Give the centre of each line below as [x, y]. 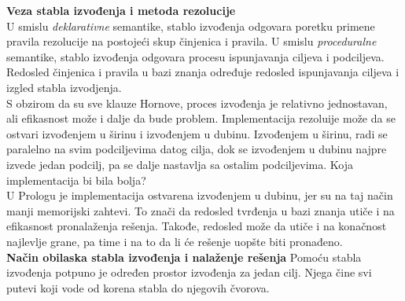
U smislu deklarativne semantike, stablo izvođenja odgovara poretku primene [191, 26]
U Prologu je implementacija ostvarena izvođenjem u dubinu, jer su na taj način [200, 195]
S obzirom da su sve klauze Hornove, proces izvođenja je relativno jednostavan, [197, 103]
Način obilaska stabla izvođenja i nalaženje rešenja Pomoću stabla [184, 257]
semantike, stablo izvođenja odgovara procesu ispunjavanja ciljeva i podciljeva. [195, 56]
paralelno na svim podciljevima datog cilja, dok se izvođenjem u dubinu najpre [197, 149]
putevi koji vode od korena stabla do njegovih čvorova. [138, 287]
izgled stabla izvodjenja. [64, 87]
